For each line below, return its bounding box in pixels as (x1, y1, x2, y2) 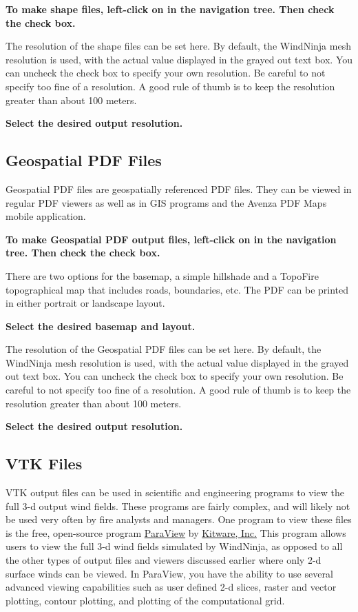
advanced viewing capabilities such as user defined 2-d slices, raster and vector (6, 580, 337, 594)
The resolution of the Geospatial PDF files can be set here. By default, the (6, 342, 322, 356)
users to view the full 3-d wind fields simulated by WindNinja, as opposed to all (6, 539, 343, 553)
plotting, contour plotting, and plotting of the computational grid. (6, 593, 285, 607)
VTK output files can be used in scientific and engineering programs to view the (6, 485, 344, 500)
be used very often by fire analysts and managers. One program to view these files (6, 512, 352, 527)
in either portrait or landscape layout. (6, 296, 165, 310)
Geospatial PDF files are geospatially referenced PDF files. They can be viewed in (6, 181, 352, 196)
